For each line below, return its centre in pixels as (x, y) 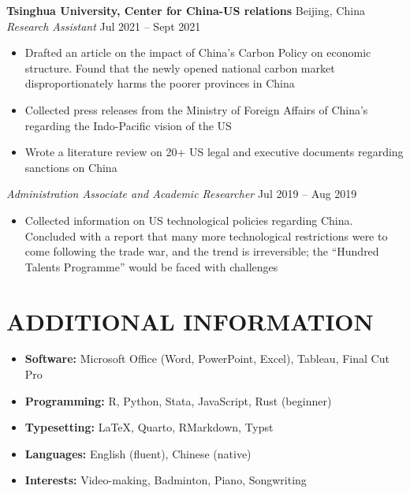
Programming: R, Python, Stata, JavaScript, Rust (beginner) (178, 400)
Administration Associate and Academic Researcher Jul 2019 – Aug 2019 (182, 194)
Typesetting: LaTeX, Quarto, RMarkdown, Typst (149, 427)
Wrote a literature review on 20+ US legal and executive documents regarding (214, 152)
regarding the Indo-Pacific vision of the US (128, 125)
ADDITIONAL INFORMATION (190, 321)
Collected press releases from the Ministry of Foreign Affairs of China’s (196, 109)
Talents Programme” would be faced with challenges (151, 266)
